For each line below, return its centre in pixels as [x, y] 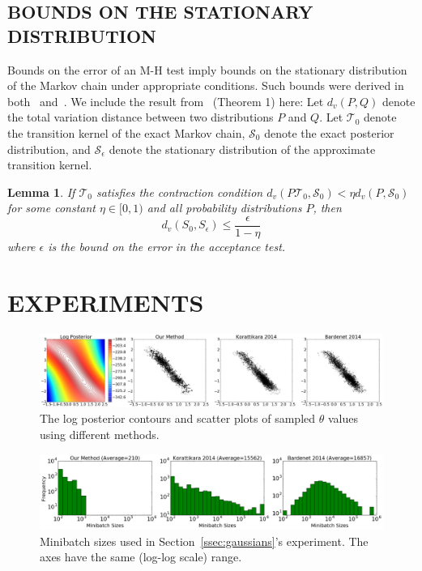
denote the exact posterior [329, 132]
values [343, 418]
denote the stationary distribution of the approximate [242, 149]
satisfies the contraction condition [179, 192]
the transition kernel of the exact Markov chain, [126, 132]
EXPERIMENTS [106, 302]
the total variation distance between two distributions [141, 117]
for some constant [51, 208]
